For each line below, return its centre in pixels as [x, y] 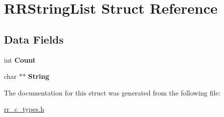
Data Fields [34, 39]
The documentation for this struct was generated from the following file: [112, 92]
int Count [20, 59]
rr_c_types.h [24, 109]
